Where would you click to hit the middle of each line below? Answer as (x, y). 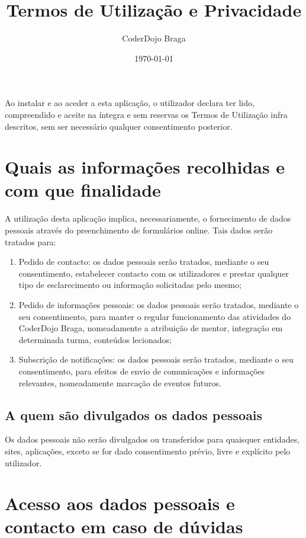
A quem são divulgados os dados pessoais (134, 414)
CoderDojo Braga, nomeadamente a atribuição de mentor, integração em (151, 328)
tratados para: (30, 241)
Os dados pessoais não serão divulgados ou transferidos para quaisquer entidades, (152, 439)
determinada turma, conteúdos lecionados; (95, 339)
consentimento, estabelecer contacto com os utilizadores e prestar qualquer (154, 273)
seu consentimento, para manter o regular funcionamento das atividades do (155, 316)
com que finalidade (83, 190)
